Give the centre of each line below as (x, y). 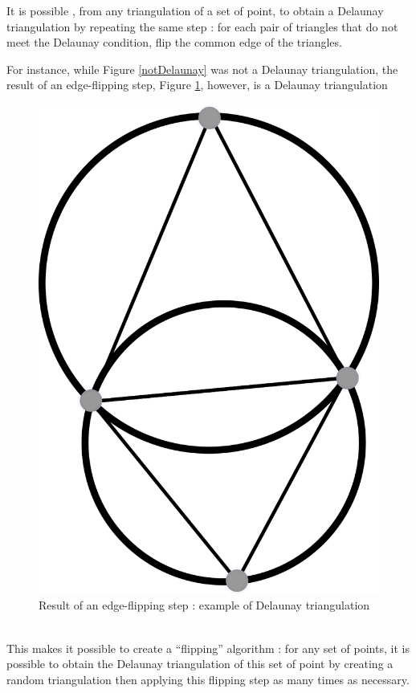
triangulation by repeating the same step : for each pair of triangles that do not (202, 26)
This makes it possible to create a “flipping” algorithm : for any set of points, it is (208, 648)
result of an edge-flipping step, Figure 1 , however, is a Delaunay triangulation (197, 85)
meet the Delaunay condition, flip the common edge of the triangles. (174, 42)
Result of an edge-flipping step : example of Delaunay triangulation (204, 605)
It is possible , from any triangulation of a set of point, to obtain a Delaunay (195, 10)
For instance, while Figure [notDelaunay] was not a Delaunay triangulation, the (202, 69)
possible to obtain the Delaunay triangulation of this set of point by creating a (200, 664)
